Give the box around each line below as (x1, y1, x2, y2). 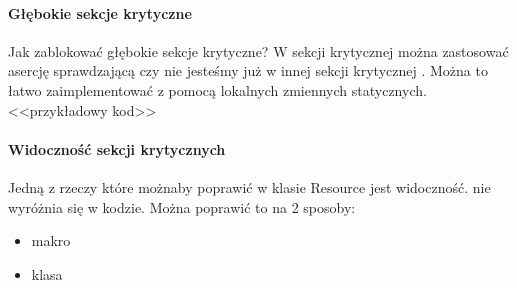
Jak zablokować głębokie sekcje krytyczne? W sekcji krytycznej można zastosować (8, 40, 509, 61)
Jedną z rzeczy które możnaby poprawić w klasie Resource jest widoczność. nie (8, 176, 491, 197)
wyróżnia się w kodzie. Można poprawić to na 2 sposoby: (8, 196, 356, 217)
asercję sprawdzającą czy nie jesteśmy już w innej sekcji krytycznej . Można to (8, 60, 488, 81)
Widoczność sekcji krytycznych (8, 138, 226, 159)
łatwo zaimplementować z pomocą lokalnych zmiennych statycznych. (8, 79, 427, 100)
